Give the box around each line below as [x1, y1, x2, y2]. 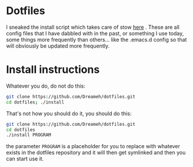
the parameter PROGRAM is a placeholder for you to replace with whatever [6, 143, 181, 150]
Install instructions [6, 63, 100, 76]
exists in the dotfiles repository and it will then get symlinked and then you [6, 149, 186, 156]
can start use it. [6, 155, 44, 162]
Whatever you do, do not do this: [6, 82, 86, 89]
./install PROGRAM [6, 132, 51, 138]
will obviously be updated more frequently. [6, 42, 110, 49]
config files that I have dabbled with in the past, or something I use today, [6, 29, 184, 36]
